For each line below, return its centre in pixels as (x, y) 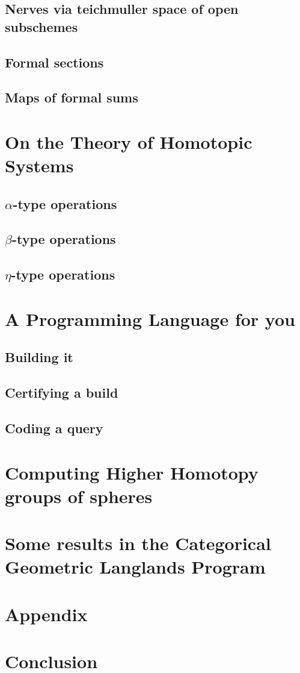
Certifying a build (62, 393)
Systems (39, 165)
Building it (39, 357)
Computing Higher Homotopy (132, 472)
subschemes (41, 26)
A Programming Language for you (150, 318)
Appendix (46, 614)
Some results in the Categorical (138, 543)
